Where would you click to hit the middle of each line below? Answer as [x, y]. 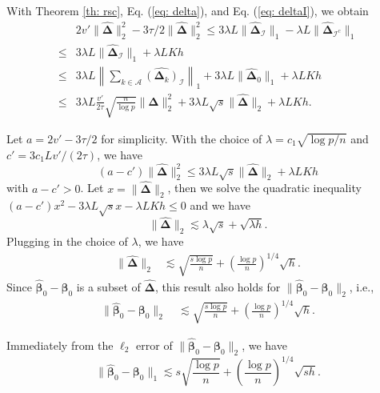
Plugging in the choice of [67, 241]
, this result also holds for [218, 286]
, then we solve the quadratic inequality [264, 188]
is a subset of [108, 286]
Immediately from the [60, 345]
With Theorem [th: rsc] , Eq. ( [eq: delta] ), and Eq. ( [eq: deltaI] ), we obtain [188, 10]
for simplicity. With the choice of [182, 139]
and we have [220, 205]
